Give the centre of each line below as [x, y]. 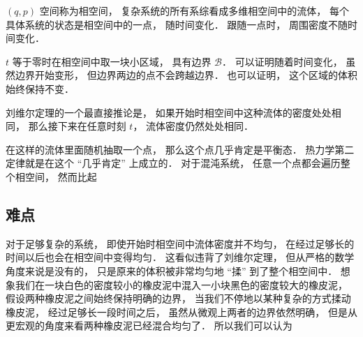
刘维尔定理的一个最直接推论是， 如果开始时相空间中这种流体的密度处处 [169, 112]
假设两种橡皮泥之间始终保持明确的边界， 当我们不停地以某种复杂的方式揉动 [178, 298]
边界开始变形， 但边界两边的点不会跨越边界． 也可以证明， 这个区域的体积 [186, 75]
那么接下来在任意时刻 [77, 126]
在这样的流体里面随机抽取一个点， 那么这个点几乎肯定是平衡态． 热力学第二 [180, 149]
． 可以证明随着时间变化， [282, 61]
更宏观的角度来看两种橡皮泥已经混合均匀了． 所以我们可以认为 [149, 325]
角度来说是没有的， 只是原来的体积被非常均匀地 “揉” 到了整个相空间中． [172, 270]
